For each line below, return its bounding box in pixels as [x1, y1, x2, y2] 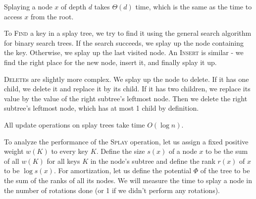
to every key [51, 146, 89, 156]
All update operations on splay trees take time [4, 119, 145, 130]
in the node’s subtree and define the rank [90, 155, 215, 166]
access [4, 11, 22, 21]
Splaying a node [4, 1, 52, 11]
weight [4, 146, 24, 156]
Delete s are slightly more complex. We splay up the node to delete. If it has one [4, 73, 249, 84]
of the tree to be [200, 165, 250, 176]
